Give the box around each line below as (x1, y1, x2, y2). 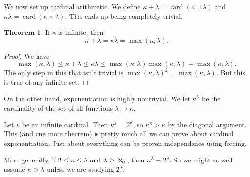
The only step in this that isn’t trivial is (4, 67, 124, 78)
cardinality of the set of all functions (4, 103, 113, 113)
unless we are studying (46, 164, 114, 174)
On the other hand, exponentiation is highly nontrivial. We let (4, 93, 191, 103)
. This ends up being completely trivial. (65, 11, 183, 21)
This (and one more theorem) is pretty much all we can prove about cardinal (4, 129, 234, 139)
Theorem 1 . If (4, 27, 50, 37)
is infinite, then (58, 27, 104, 37)
